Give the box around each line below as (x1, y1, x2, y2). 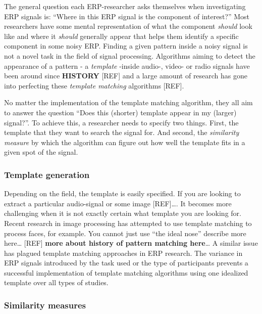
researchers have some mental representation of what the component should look (4, 21, 252, 31)
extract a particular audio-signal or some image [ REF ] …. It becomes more (4, 198, 232, 208)
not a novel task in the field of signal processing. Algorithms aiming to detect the (4, 50, 255, 61)
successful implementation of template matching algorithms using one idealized (4, 267, 248, 278)
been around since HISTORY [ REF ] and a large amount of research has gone (4, 70, 248, 81)
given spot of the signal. (4, 147, 78, 157)
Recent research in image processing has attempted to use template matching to (4, 217, 252, 228)
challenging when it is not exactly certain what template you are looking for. (4, 208, 241, 218)
